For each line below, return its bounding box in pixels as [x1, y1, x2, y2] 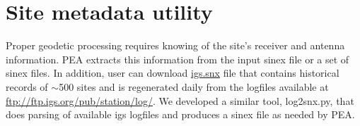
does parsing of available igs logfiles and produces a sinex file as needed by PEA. [6, 107, 355, 122]
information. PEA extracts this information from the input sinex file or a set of [6, 51, 349, 66]
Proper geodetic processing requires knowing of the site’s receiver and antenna [6, 38, 345, 53]
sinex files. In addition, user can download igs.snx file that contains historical [6, 65, 339, 80]
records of [6, 79, 48, 94]
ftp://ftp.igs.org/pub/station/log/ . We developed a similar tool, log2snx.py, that [6, 93, 354, 108]
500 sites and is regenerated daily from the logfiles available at [59, 79, 329, 94]
